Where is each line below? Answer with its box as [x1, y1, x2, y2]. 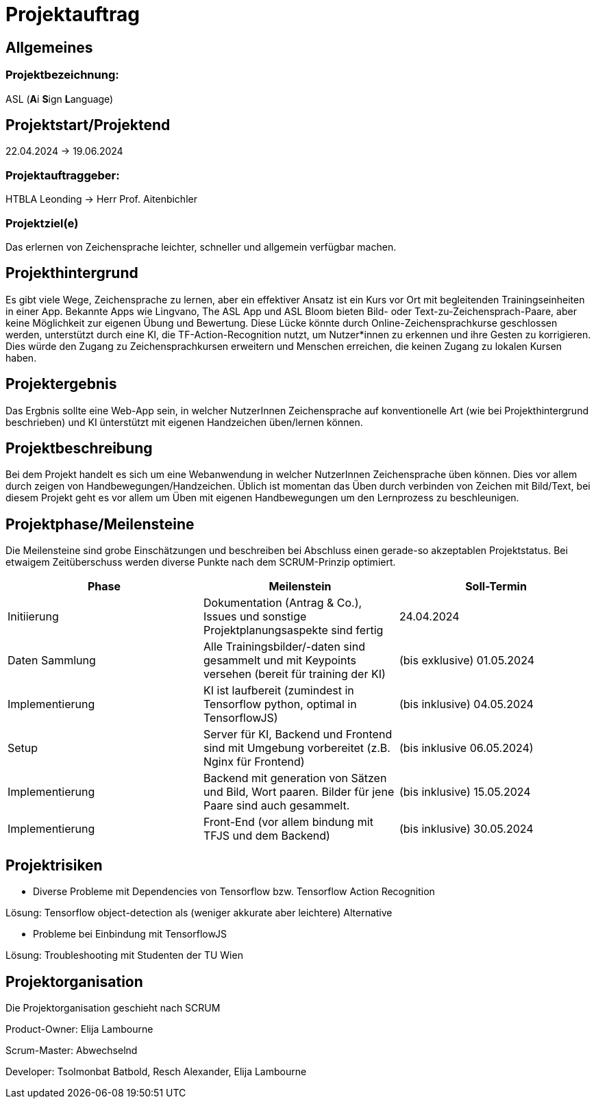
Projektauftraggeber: [5, 168, 120, 182]
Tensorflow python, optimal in [203, 697, 357, 712]
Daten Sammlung [8, 653, 96, 668]
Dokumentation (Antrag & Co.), [203, 596, 362, 610]
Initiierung [8, 610, 59, 624]
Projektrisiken [5, 856, 103, 874]
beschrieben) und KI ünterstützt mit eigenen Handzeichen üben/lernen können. [5, 416, 363, 428]
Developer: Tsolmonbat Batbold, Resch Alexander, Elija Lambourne [5, 1065, 307, 1077]
